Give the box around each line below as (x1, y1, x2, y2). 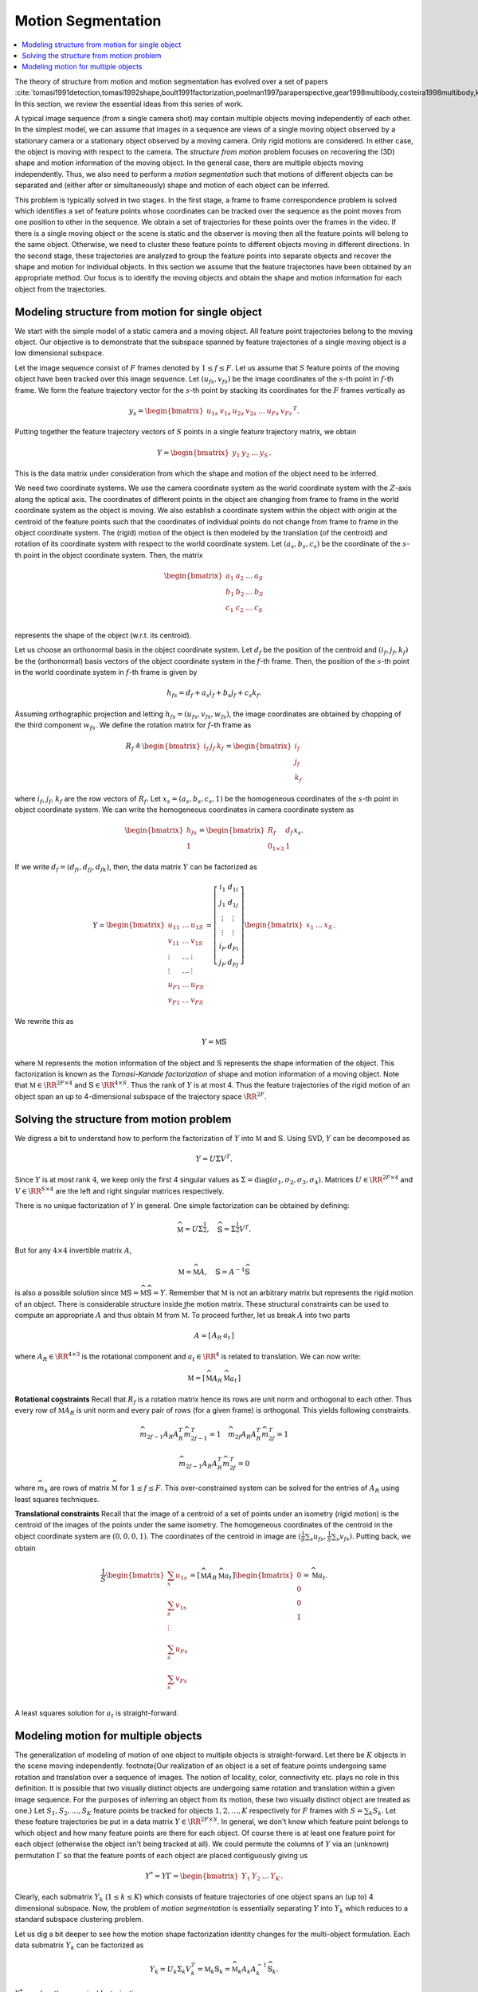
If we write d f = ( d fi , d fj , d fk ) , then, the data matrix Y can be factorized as (14, 862, 258, 874)
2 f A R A (235, 1430, 257, 1441)
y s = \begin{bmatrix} (128, 406, 204, 418)
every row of (14, 1406, 57, 1415)
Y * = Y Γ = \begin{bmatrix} (144, 1870, 239, 1880)
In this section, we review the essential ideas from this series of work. (14, 99, 243, 108)
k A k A (237, 1964, 257, 1975)
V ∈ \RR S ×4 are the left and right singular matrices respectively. (14, 1185, 225, 1195)
